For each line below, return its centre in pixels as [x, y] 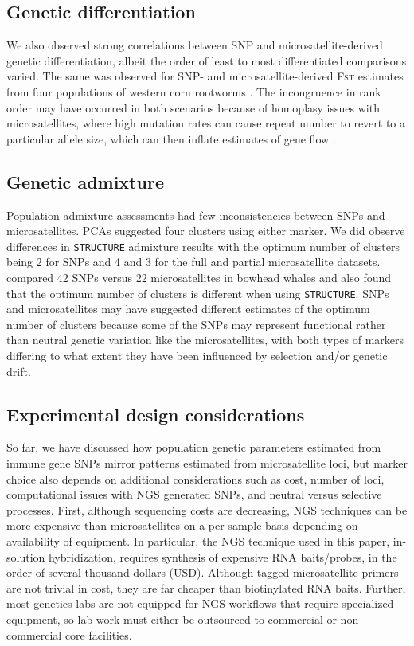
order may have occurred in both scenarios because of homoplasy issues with [193, 107]
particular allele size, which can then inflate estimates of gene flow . [171, 138]
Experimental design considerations [156, 414]
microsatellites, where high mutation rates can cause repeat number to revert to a [206, 123]
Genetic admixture [85, 181]
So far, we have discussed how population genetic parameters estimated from [194, 447]
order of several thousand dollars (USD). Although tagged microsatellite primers [203, 572]
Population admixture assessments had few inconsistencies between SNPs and [196, 215]
